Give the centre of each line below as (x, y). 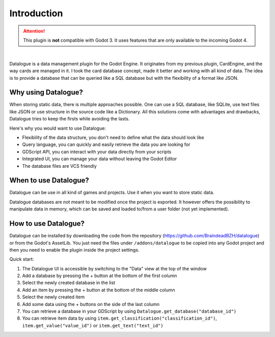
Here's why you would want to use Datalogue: (58, 128)
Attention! (34, 31)
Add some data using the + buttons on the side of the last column (91, 304)
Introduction (36, 13)
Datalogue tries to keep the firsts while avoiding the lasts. (70, 119)
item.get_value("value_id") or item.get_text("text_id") (93, 325)
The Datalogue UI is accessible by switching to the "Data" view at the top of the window (115, 268)
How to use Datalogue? (47, 224)
